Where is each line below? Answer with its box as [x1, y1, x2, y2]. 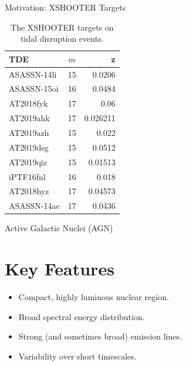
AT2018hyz [9, 185, 49, 197]
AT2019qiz [9, 155, 47, 168]
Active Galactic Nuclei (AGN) [5, 222, 113, 234]
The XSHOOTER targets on [11, 21, 114, 33]
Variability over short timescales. [18, 350, 137, 362]
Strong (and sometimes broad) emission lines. [18, 330, 182, 342]
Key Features [5, 257, 114, 281]
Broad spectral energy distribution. [18, 310, 145, 322]
